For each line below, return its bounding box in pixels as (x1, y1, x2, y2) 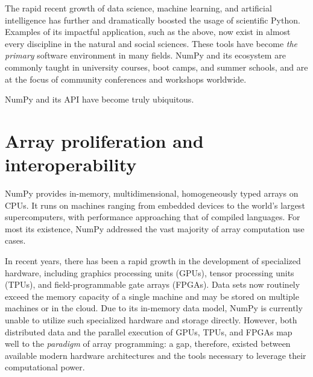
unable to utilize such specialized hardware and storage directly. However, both (5, 314, 297, 326)
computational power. (5, 361, 85, 373)
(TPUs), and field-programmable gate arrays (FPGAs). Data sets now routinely (5, 278, 300, 291)
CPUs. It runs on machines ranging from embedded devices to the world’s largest (5, 198, 305, 211)
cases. (5, 234, 26, 247)
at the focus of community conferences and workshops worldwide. (5, 72, 247, 85)
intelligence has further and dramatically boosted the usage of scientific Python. (5, 13, 300, 26)
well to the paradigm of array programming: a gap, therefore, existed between (5, 337, 291, 350)
